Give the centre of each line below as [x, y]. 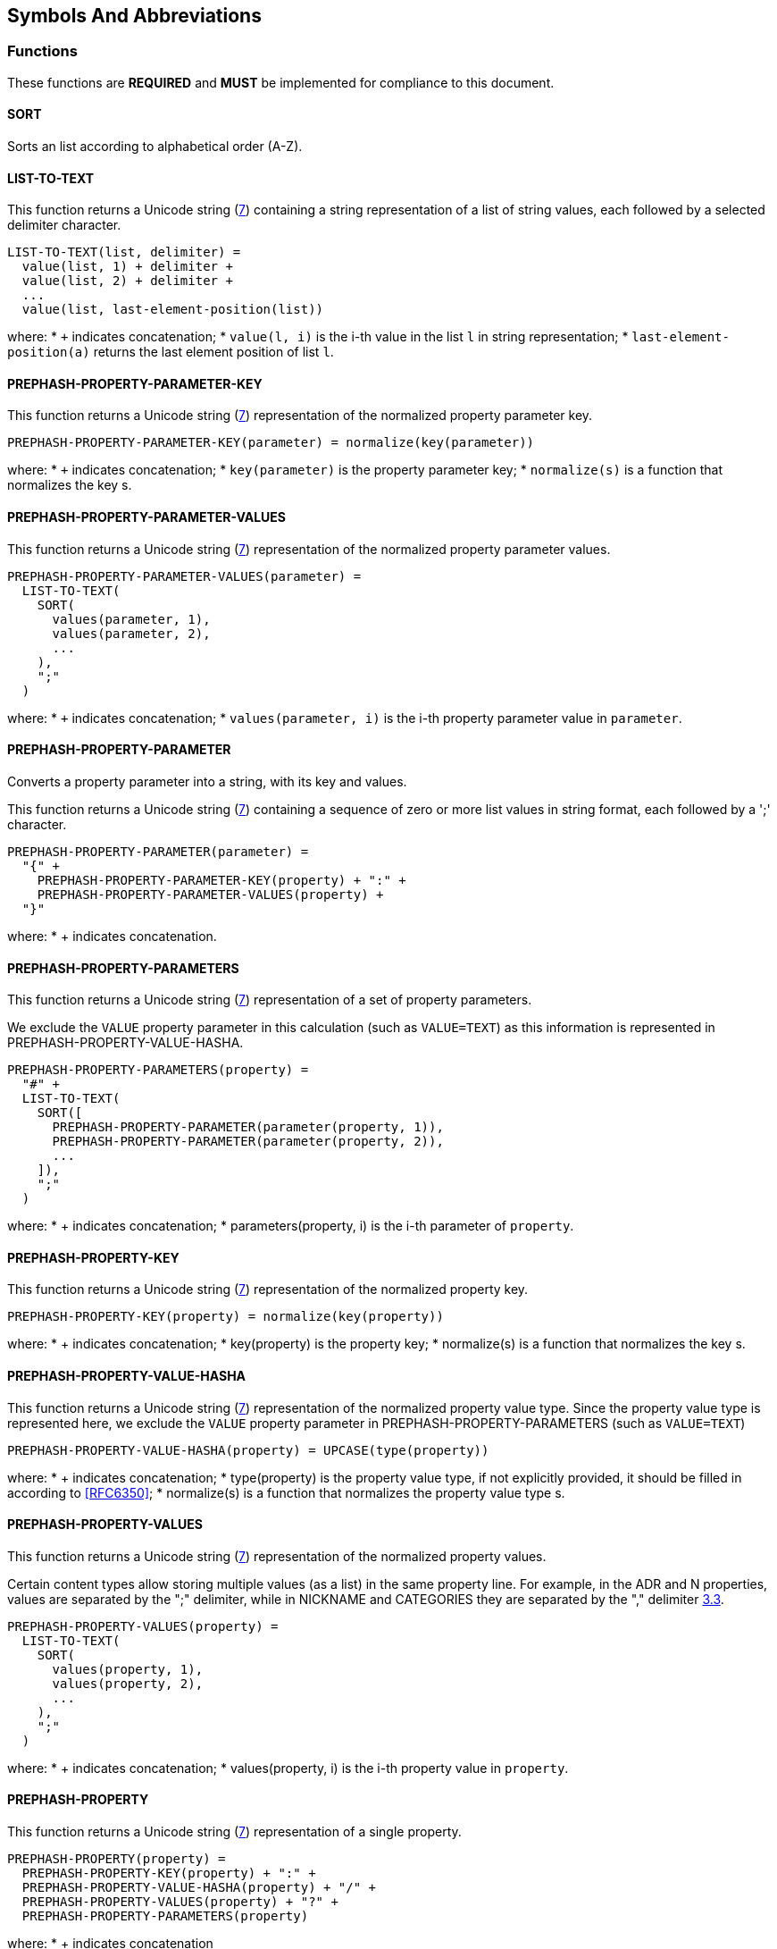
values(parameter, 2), [131, 633]
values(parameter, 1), [131, 619]
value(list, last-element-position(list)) [173, 310]
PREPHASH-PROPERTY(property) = [117, 1858]
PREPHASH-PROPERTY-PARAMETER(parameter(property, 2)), [248, 1142]
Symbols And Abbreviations [134, 16]
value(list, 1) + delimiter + [127, 267]
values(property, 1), [128, 1669]
